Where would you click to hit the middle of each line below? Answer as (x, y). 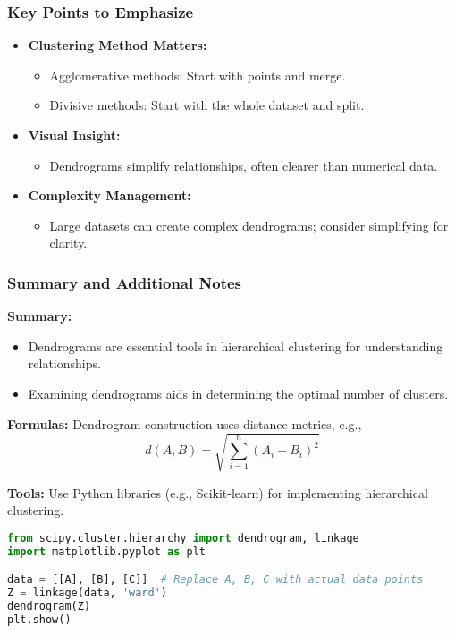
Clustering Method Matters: (118, 45)
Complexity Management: (110, 195)
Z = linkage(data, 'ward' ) (88, 593)
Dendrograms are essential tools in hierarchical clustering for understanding (236, 346)
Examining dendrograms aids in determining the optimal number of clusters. (238, 393)
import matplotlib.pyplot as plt (106, 551)
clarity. (68, 243)
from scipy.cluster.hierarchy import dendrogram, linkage (183, 538)
